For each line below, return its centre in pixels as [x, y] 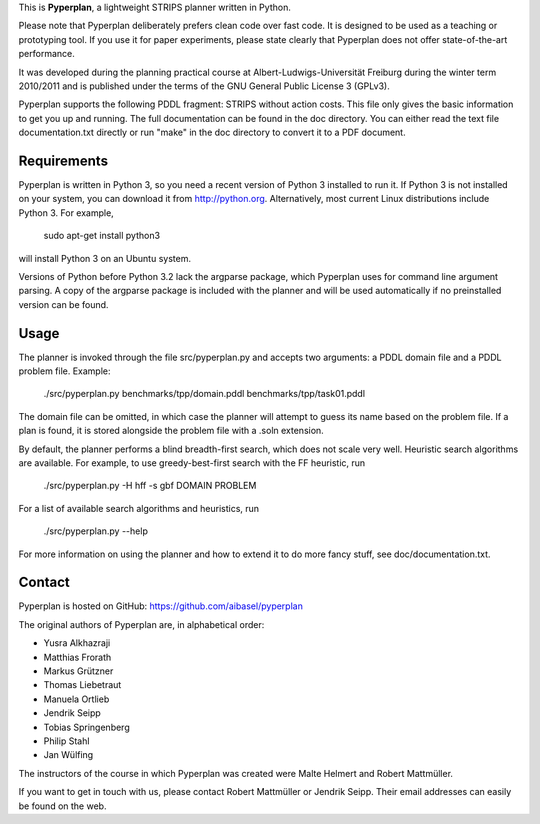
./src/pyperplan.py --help [96, 531]
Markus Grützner [78, 671]
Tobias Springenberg [86, 727]
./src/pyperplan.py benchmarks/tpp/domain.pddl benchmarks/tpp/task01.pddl [204, 394]
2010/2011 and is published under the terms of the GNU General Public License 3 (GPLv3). [204, 86]
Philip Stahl [66, 741]
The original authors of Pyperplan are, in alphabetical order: [141, 624]
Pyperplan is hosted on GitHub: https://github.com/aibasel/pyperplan [161, 606]
